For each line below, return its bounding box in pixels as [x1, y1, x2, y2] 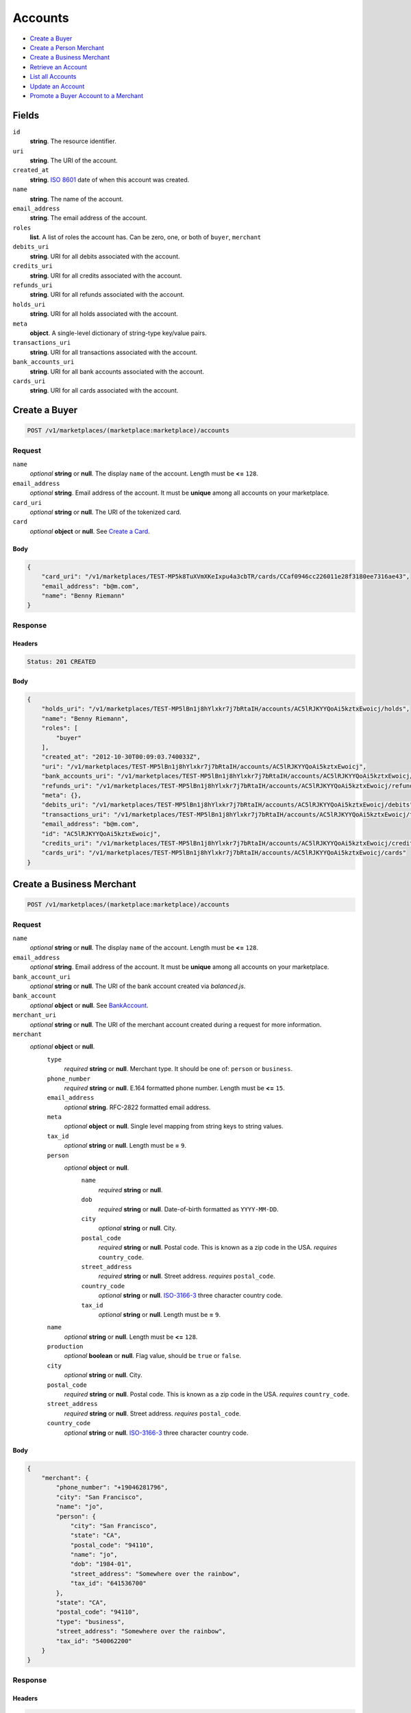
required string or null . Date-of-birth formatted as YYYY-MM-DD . [98, 1205, 279, 1213]
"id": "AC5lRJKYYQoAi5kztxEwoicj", [41, 830, 161, 837]
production [47, 1343, 84, 1351]
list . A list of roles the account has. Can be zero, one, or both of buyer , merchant [29, 233, 262, 241]
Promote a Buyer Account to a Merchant [29, 91, 144, 99]
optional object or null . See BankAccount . [29, 1001, 149, 1009]
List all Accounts [29, 73, 77, 81]
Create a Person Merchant [29, 43, 104, 51]
